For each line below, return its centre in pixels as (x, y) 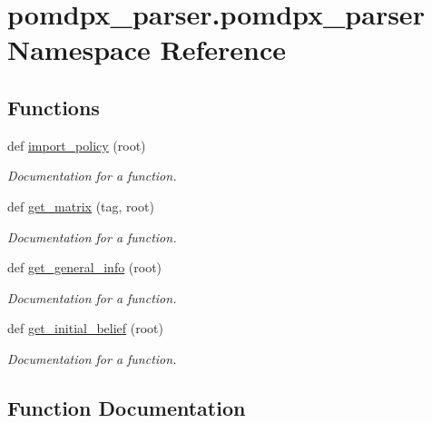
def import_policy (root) (77, 145)
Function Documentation (127, 407)
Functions (54, 107)
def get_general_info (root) (85, 267)
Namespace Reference (147, 49)
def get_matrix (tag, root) (81, 206)
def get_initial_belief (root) (85, 328)
